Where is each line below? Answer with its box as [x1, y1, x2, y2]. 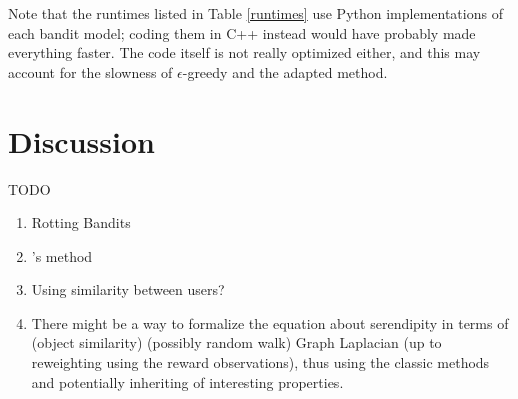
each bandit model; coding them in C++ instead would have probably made [8, 22, 476, 43]
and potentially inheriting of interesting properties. [31, 371, 344, 392]
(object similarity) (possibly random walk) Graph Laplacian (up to [31, 332, 442, 353]
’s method [31, 245, 93, 266]
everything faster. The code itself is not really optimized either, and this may [8, 42, 481, 63]
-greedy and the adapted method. [182, 61, 388, 82]
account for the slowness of [8, 61, 173, 82]
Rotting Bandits [31, 212, 131, 233]
